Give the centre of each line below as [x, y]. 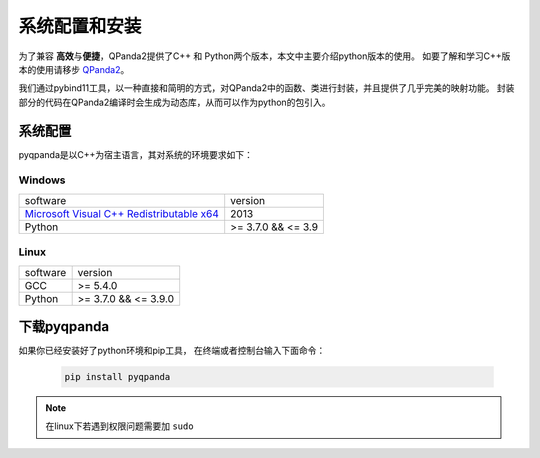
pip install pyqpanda [117, 377]
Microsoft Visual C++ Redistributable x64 [122, 213]
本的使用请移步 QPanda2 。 [74, 69]
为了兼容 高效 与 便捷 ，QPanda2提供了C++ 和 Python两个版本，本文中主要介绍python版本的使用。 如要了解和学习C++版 [264, 56]
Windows [42, 180]
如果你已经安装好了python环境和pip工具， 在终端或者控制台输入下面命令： [172, 351]
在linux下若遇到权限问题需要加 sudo [119, 426]
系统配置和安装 [80, 26]
